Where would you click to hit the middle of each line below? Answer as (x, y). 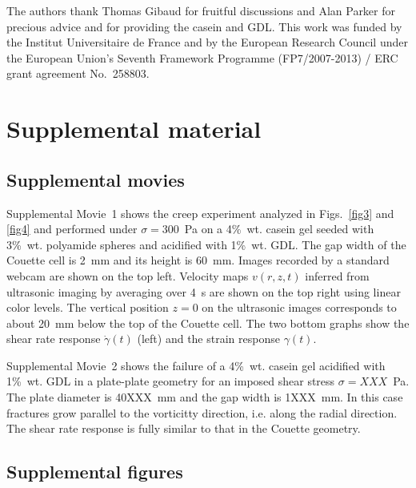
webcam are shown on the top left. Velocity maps (128, 275)
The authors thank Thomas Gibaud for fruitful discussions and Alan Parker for (201, 10)
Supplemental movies (96, 179)
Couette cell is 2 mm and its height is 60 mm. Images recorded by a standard (198, 260)
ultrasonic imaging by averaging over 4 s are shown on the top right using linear (204, 291)
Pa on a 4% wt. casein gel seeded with (279, 229)
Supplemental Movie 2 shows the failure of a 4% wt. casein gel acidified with (196, 365)
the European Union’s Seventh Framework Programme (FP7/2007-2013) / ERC (202, 57)
